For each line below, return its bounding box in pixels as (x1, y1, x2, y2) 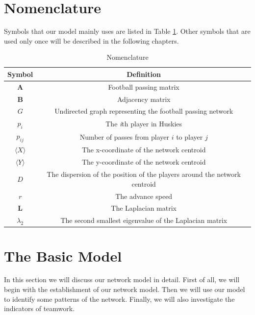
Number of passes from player (79, 131, 169, 142)
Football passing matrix (108, 81, 179, 92)
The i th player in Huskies (105, 118, 182, 128)
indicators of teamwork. (4, 303, 75, 314)
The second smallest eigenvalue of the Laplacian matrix (60, 215, 227, 225)
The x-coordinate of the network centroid (81, 145, 206, 155)
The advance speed (115, 191, 173, 201)
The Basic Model (4, 246, 122, 266)
